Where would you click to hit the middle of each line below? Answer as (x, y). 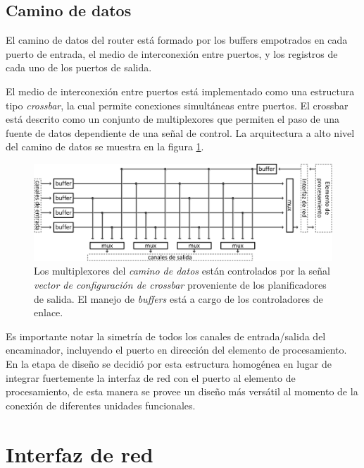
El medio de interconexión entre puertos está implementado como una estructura (180, 91)
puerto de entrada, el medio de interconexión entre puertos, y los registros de (172, 53)
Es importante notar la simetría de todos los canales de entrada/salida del (166, 336)
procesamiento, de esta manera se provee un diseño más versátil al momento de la (182, 391)
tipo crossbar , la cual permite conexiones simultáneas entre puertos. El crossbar (177, 105)
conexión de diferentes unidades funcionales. (101, 405)
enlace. (49, 312)
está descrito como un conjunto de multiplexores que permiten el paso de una (173, 119)
